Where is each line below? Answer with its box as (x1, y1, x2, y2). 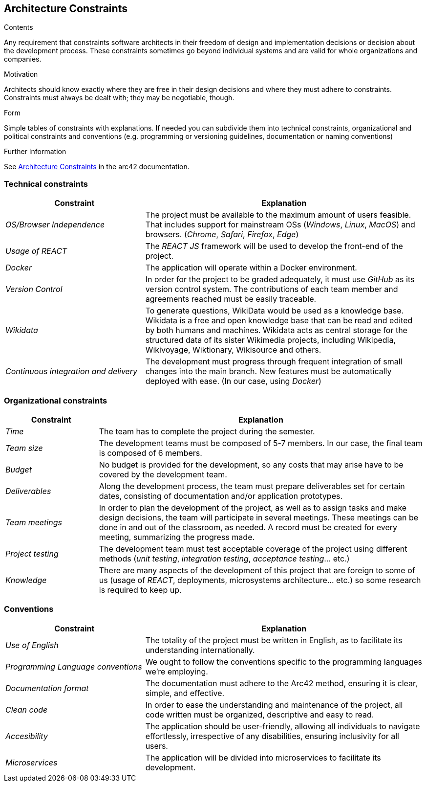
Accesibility (5, 731, 48, 741)
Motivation (4, 70, 38, 79)
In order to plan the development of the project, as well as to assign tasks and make (99, 502, 407, 513)
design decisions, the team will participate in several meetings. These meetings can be (99, 512, 419, 522)
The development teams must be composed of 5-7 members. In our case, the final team (99, 438, 423, 448)
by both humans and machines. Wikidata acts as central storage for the (145, 325, 407, 336)
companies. (4, 55, 42, 64)
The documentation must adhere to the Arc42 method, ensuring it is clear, (145, 678, 418, 688)
